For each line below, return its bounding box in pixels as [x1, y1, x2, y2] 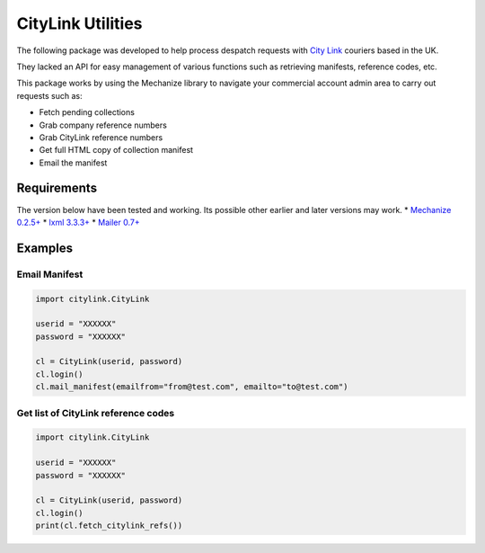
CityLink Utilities [16, 13, 143, 33]
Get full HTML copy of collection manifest [39, 145, 193, 156]
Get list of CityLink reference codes [16, 406, 175, 419]
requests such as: [16, 90, 83, 101]
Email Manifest [16, 268, 84, 281]
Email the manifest [39, 157, 108, 168]
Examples [16, 240, 74, 255]
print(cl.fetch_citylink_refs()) [35, 521, 183, 531]
